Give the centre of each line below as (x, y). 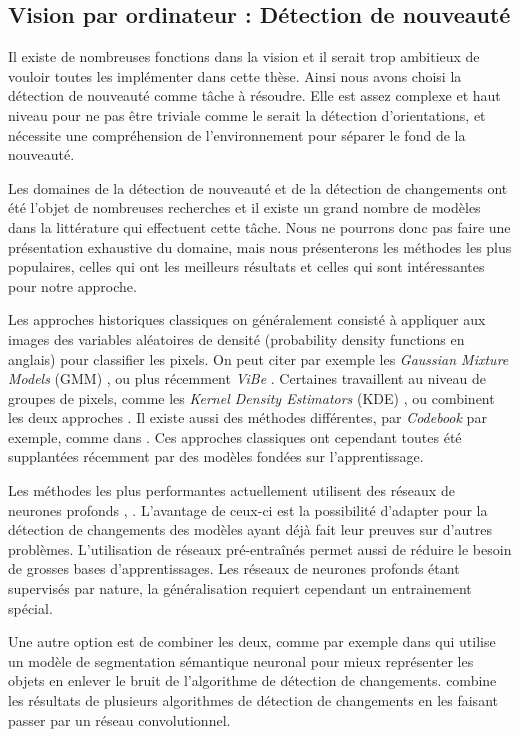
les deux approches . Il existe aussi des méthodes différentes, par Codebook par (247, 417)
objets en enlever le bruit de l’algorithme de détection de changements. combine (252, 680)
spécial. (30, 607)
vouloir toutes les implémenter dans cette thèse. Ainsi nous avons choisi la (235, 75)
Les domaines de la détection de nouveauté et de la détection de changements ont (258, 187)
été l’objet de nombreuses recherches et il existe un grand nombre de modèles (244, 207)
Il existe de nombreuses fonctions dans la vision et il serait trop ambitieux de (244, 56)
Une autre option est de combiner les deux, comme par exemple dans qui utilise (252, 641)
